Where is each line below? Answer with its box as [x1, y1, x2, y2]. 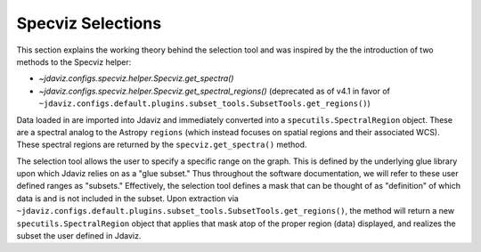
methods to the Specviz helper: [16, 56, 132, 67]
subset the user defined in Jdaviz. [16, 231, 142, 241]
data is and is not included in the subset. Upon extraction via [16, 192, 240, 204]
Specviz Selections [16, 13, 162, 33]
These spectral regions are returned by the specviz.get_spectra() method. [16, 139, 307, 150]
